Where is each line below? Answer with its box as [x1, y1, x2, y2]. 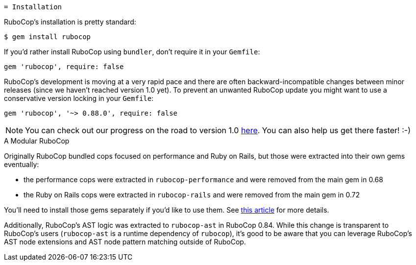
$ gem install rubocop [4, 33, 91, 41]
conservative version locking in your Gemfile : [4, 94, 154, 102]
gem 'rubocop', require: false [4, 63, 124, 71]
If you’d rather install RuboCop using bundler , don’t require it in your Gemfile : [4, 48, 260, 56]
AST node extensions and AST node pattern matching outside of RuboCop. [4, 238, 246, 246]
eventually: [4, 160, 39, 169]
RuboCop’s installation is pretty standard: [4, 18, 136, 26]
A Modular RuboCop [4, 137, 70, 145]
